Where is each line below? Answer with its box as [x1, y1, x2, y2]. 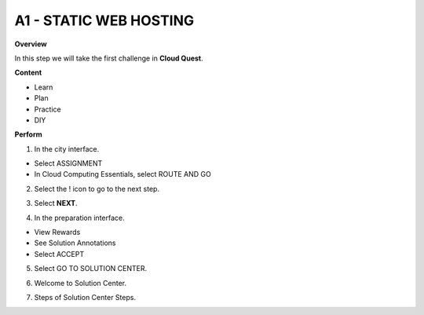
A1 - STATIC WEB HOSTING [14, 12, 195, 29]
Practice [34, 104, 62, 114]
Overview [14, 39, 47, 49]
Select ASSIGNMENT [34, 159, 103, 168]
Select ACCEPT [34, 249, 85, 258]
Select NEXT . [34, 199, 78, 208]
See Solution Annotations [34, 238, 116, 247]
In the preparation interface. [34, 213, 125, 222]
